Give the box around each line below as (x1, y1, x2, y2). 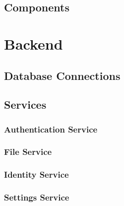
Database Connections (4, 68, 121, 83)
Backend (4, 33, 63, 54)
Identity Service (4, 168, 69, 181)
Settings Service (4, 191, 69, 204)
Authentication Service (4, 123, 98, 135)
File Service (4, 145, 52, 158)
